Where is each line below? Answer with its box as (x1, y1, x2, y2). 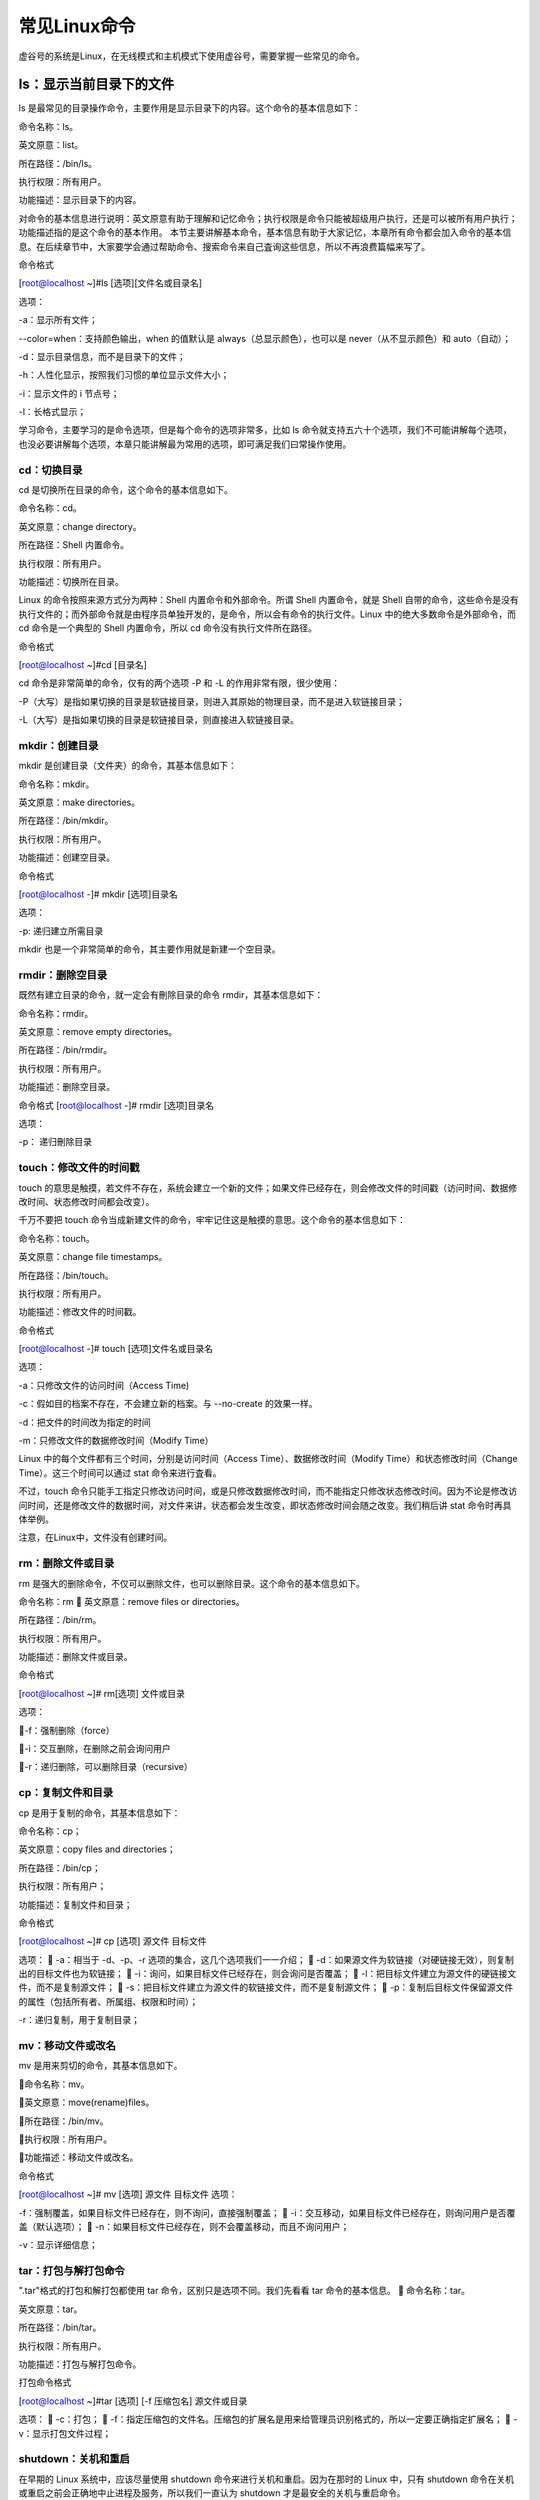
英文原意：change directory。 (18, 520, 142, 532)
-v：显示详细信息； (18, 2239, 99, 2251)
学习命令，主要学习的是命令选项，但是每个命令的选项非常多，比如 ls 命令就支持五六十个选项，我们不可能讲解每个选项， (18, 424, 512, 436)
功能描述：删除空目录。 (18, 1081, 115, 1093)
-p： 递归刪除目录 (18, 1136, 92, 1148)
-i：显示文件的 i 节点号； (18, 387, 120, 399)
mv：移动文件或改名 (18, 2039, 117, 2052)
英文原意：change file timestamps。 (18, 1251, 168, 1263)
